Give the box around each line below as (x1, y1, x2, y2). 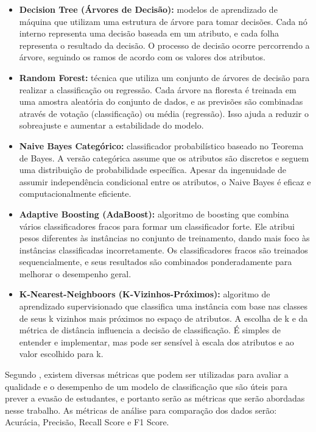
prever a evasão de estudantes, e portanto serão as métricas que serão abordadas (5, 392, 305, 405)
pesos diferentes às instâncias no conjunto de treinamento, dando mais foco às (19, 232, 310, 244)
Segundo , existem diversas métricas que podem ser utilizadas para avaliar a (5, 368, 289, 381)
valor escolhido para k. (19, 347, 104, 360)
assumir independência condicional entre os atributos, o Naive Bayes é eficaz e (19, 175, 311, 188)
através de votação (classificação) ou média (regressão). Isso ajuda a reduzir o (19, 107, 309, 119)
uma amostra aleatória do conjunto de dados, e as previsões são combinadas (19, 95, 303, 108)
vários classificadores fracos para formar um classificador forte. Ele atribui (19, 219, 295, 232)
